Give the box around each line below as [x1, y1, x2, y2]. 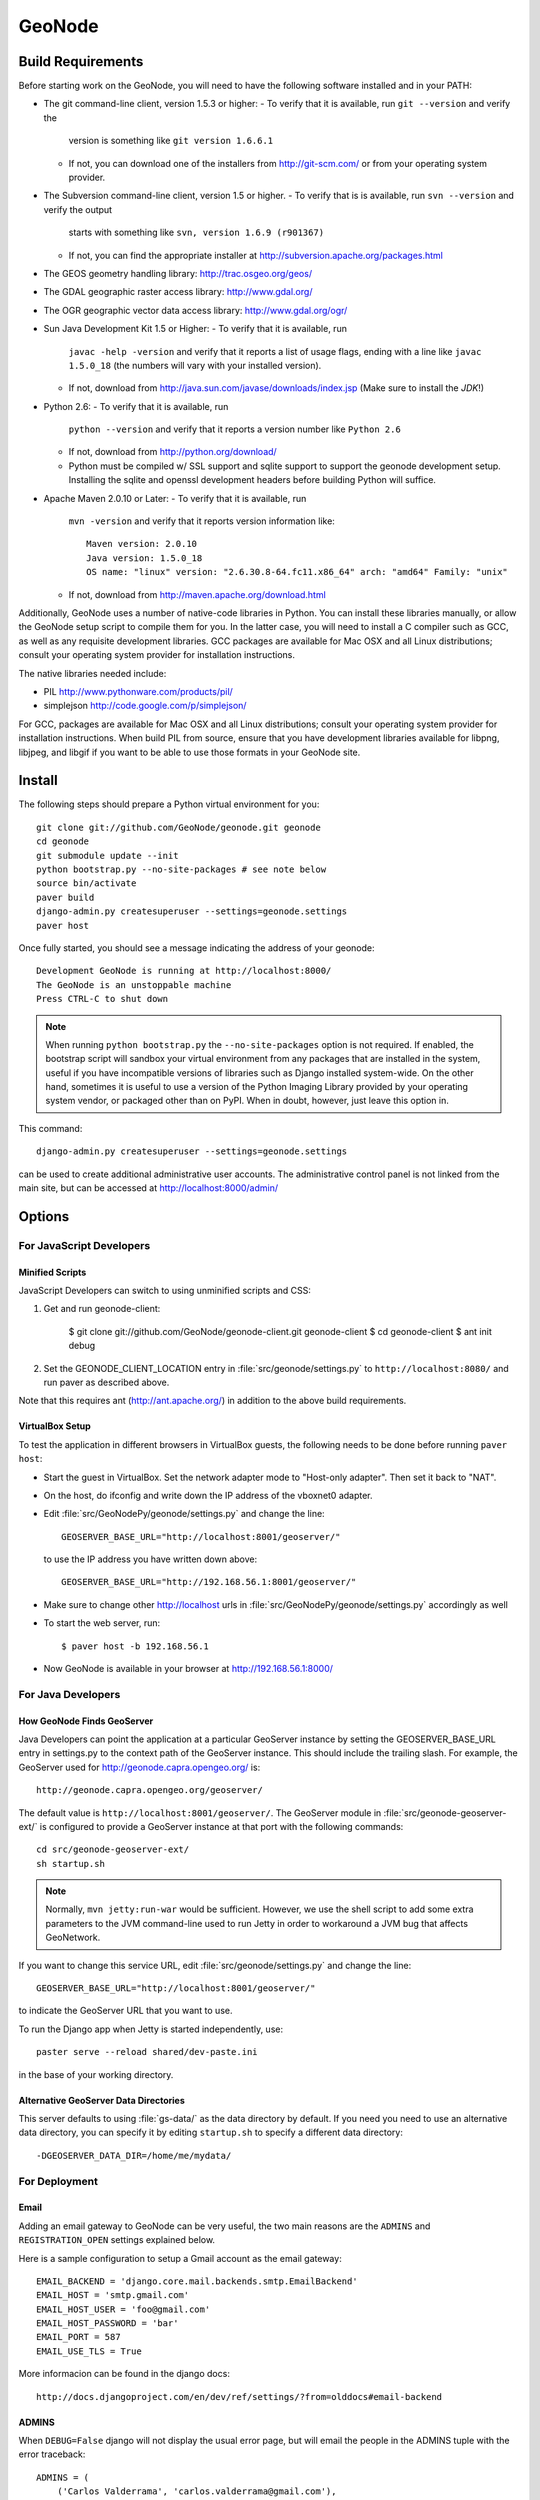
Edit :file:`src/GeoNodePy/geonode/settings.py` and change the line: [43, 1508, 325, 1520]
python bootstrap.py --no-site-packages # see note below [36, 863, 327, 875]
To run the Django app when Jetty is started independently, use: [18, 2023, 284, 2035]
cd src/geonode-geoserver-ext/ [36, 1844, 190, 1855]
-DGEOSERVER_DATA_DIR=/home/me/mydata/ [36, 2150, 232, 2161]
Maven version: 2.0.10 [86, 538, 198, 550]
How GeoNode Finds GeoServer [18, 1715, 154, 1727]
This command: [18, 1122, 83, 1134]
